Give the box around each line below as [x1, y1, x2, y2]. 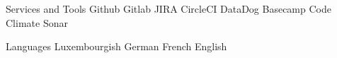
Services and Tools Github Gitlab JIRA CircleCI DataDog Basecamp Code [6, 1, 331, 16]
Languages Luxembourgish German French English [6, 39, 227, 54]
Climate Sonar [6, 15, 68, 30]
